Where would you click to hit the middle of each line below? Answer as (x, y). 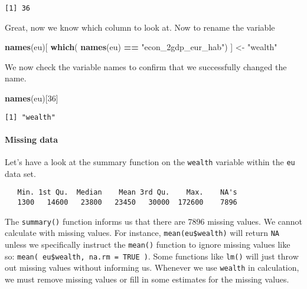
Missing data (32, 139)
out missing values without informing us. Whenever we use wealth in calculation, (152, 267)
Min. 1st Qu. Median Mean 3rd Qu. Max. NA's (127, 193)
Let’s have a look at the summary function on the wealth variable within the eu (150, 162)
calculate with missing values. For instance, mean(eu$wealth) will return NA (142, 233)
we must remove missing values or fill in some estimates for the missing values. (147, 279)
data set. (20, 173)
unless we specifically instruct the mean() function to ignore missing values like (148, 244)
